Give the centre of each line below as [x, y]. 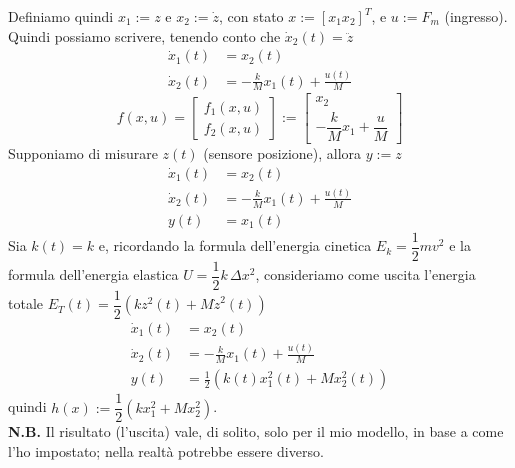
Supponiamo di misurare [83, 152]
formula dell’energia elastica [93, 274]
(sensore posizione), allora [282, 152]
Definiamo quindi [61, 16]
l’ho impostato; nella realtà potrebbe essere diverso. [166, 450]
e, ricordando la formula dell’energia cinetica [235, 245]
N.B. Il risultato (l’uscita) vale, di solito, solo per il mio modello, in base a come [256, 431]
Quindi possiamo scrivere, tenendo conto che [144, 35]
